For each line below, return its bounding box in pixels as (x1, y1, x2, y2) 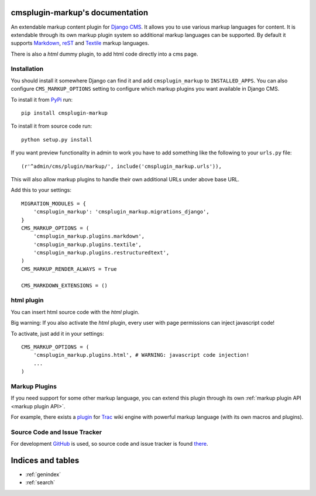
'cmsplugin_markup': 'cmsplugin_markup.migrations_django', (33, 208, 210, 215)
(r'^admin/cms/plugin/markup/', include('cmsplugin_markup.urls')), (21, 163, 222, 170)
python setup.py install (21, 136, 92, 143)
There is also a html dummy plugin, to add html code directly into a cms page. (11, 50, 198, 57)
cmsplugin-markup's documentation (11, 8, 149, 18)
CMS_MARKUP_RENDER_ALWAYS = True (21, 266, 117, 272)
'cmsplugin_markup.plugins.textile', (33, 241, 142, 248)
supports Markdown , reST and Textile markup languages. (11, 40, 149, 47)
